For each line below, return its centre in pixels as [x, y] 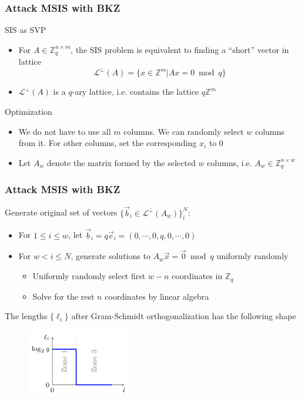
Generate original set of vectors [61, 212]
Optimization [29, 111]
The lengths [26, 316]
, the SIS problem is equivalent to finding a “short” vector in [180, 49]
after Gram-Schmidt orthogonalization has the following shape [184, 316]
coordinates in [197, 276]
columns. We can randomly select [184, 131]
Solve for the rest [63, 296]
